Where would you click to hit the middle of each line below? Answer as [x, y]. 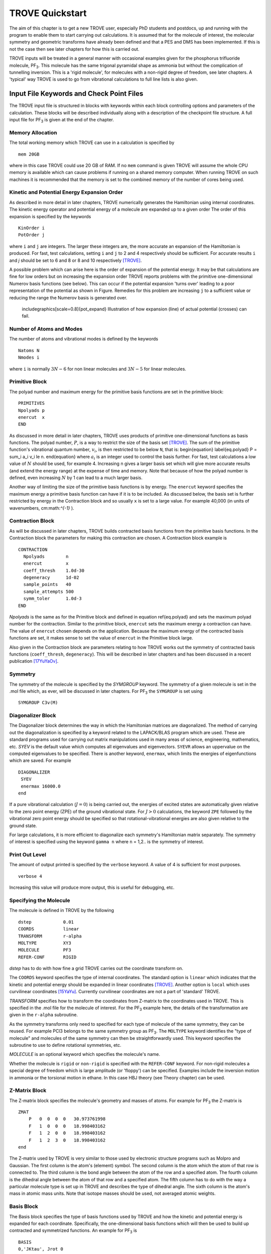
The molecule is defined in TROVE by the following [62, 910]
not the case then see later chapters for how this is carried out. [75, 49]
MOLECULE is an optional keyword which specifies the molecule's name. [85, 1054]
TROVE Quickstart [48, 13]
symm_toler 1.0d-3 [53, 599]
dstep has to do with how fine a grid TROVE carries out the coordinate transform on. [96, 969]
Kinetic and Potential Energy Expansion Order [66, 192]
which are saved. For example [40, 760]
